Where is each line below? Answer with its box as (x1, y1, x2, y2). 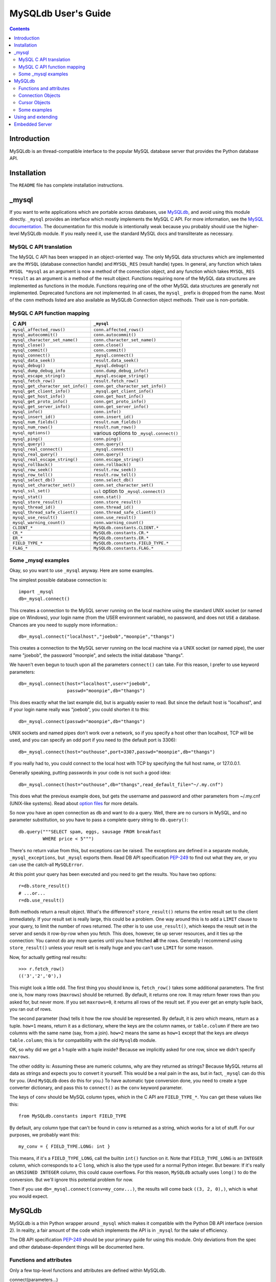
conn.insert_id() (94, 414, 134, 419)
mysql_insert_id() (12, 414, 56, 419)
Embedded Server (14, 121, 52, 127)
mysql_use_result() (12, 514, 58, 520)
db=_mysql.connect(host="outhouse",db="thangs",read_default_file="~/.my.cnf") (18, 782, 223, 787)
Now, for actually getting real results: (9, 954, 87, 960)
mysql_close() (12, 342, 45, 348)
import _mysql (18, 589, 54, 595)
